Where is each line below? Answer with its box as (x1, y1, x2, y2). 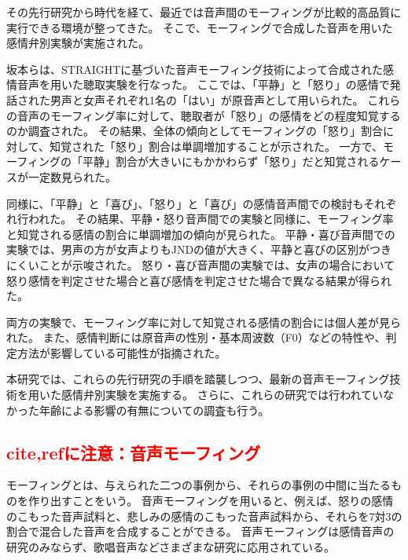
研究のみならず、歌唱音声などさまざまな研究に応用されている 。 (6, 538, 335, 555)
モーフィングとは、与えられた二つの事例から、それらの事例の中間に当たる (6, 477, 391, 493)
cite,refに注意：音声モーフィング (6, 440, 261, 464)
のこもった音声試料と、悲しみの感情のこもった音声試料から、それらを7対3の (6, 507, 402, 524)
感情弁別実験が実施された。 (6, 35, 149, 51)
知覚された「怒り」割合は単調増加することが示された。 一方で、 (49, 137, 383, 154)
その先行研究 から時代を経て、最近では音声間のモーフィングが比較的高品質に (6, 4, 402, 20)
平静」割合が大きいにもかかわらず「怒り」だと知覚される (82, 153, 380, 170)
